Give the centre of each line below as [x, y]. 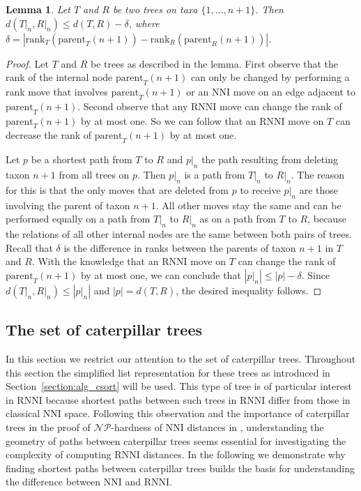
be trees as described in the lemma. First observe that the [215, 63]
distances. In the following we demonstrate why [244, 454]
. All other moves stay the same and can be [248, 205]
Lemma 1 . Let [38, 9]
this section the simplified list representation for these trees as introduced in [168, 372]
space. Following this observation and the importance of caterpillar [207, 413]
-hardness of [137, 426]
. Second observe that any [133, 106]
